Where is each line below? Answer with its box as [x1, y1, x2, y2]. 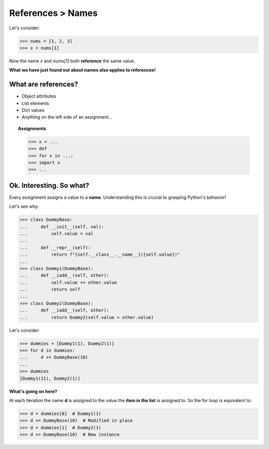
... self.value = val [19, 231, 94, 236]
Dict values [21, 107, 45, 113]
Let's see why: [9, 203, 39, 209]
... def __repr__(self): [19, 245, 91, 250]
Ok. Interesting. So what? [9, 181, 90, 189]
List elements [21, 100, 49, 106]
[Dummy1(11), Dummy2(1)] [19, 375, 81, 381]
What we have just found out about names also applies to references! [9, 67, 156, 73]
